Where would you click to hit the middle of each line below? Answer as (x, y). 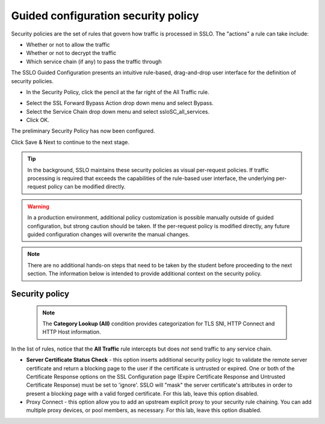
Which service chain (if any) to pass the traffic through (94, 61)
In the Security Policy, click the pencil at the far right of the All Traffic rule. (118, 92)
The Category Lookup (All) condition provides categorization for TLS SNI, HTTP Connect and (159, 323)
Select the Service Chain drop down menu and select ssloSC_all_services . (118, 111)
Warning (38, 206)
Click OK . (38, 120)
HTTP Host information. (72, 332)
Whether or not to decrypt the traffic (71, 53)
